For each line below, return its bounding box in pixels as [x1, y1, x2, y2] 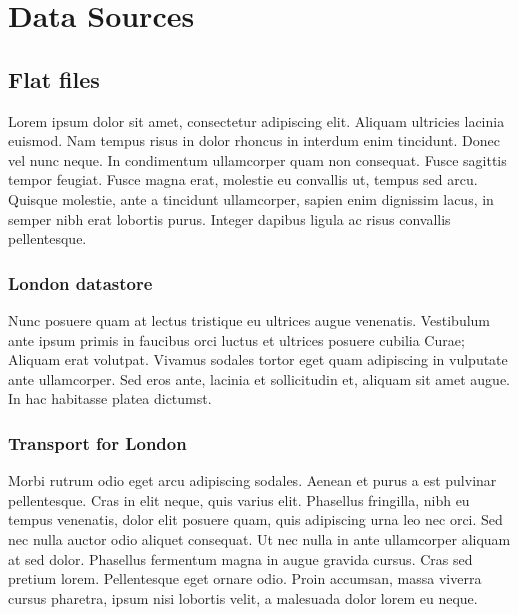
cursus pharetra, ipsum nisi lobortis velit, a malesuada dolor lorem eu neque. [8, 587, 478, 608]
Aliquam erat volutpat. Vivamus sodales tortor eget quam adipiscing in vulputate [8, 349, 508, 370]
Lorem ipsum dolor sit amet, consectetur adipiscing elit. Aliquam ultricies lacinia [8, 110, 505, 131]
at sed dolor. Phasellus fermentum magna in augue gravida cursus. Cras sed [8, 548, 473, 569]
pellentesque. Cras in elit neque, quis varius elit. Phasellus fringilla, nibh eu [8, 489, 470, 510]
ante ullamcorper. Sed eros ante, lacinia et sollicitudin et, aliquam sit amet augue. [8, 368, 511, 389]
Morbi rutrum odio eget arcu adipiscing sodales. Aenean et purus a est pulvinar [8, 470, 497, 491]
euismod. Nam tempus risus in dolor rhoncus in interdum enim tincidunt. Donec [8, 130, 500, 151]
